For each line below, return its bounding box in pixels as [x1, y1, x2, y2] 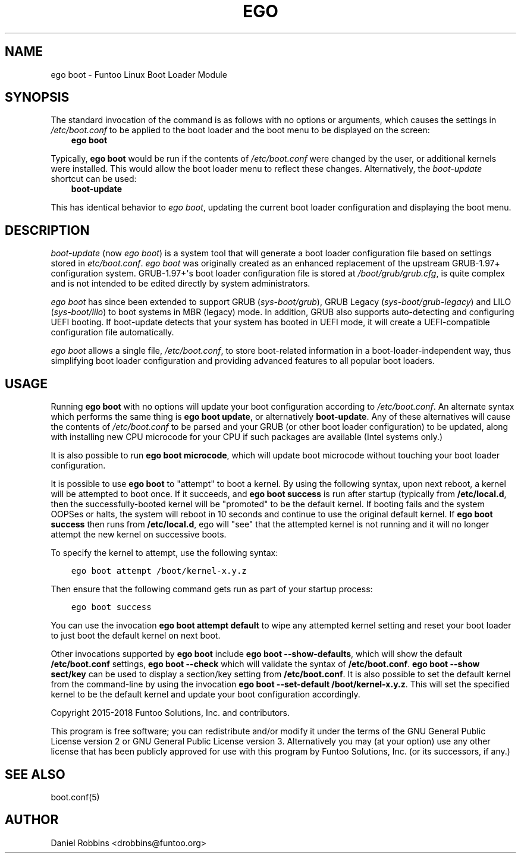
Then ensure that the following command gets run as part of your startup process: [51, 584, 373, 595]
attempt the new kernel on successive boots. [51, 529, 227, 540]
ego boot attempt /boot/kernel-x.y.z [71, 566, 247, 576]
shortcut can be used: [51, 174, 137, 184]
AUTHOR [5, 812, 59, 828]
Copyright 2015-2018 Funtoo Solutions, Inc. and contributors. [51, 708, 290, 718]
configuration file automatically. [51, 327, 174, 338]
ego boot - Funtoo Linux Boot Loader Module [51, 69, 227, 80]
